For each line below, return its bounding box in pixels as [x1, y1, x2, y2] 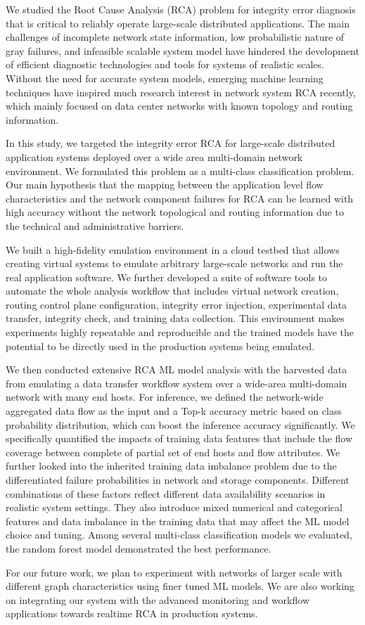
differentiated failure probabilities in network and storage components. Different [6, 472, 350, 487]
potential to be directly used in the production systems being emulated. [6, 338, 315, 353]
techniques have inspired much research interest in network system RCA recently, [6, 84, 356, 99]
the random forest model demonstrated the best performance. [6, 541, 271, 555]
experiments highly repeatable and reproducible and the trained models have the [6, 325, 354, 340]
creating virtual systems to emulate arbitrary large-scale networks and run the [6, 256, 343, 271]
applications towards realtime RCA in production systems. [6, 606, 258, 621]
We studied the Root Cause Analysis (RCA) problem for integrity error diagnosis [6, 2, 356, 16]
